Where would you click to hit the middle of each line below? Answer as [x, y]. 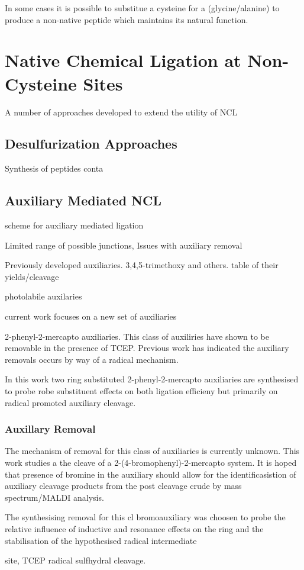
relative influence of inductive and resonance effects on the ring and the [134, 529]
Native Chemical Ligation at [123, 60]
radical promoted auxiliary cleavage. [70, 402]
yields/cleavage [32, 276]
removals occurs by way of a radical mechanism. [92, 359]
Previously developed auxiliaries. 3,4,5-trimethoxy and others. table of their [142, 265]
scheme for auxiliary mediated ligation [74, 225]
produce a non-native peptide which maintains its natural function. [127, 19]
